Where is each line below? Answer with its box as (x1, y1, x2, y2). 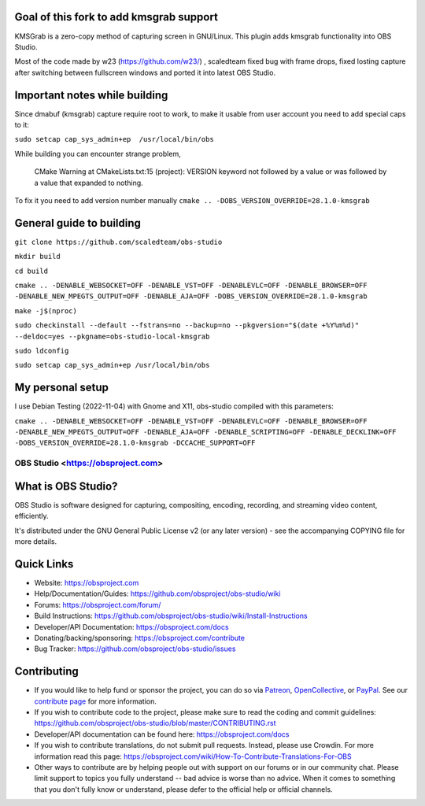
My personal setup (14, 381, 109, 394)
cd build (14, 266, 49, 275)
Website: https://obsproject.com (34, 578, 139, 587)
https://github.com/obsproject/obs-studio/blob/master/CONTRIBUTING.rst (34, 719, 276, 728)
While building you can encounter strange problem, (14, 149, 181, 158)
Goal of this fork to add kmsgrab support (14, 10, 218, 24)
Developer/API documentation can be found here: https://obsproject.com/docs (34, 729, 290, 739)
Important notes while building (14, 88, 168, 102)
